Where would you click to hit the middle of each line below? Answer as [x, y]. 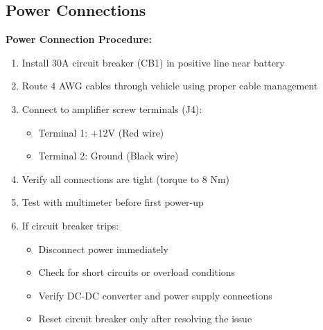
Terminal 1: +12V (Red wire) [101, 132]
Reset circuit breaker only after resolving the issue [145, 319]
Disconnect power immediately [103, 249]
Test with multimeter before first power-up [113, 202]
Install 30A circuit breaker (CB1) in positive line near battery [153, 62]
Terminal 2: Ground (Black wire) [108, 156]
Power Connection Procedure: [79, 39]
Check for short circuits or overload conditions [137, 272]
